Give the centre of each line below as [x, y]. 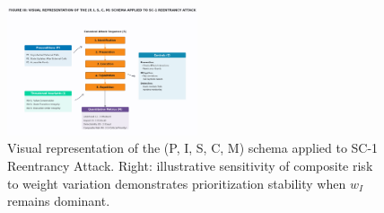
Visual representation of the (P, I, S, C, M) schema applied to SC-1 [193, 148]
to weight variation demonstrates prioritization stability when [177, 183]
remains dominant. [59, 201]
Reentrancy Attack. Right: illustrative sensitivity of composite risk [190, 166]
